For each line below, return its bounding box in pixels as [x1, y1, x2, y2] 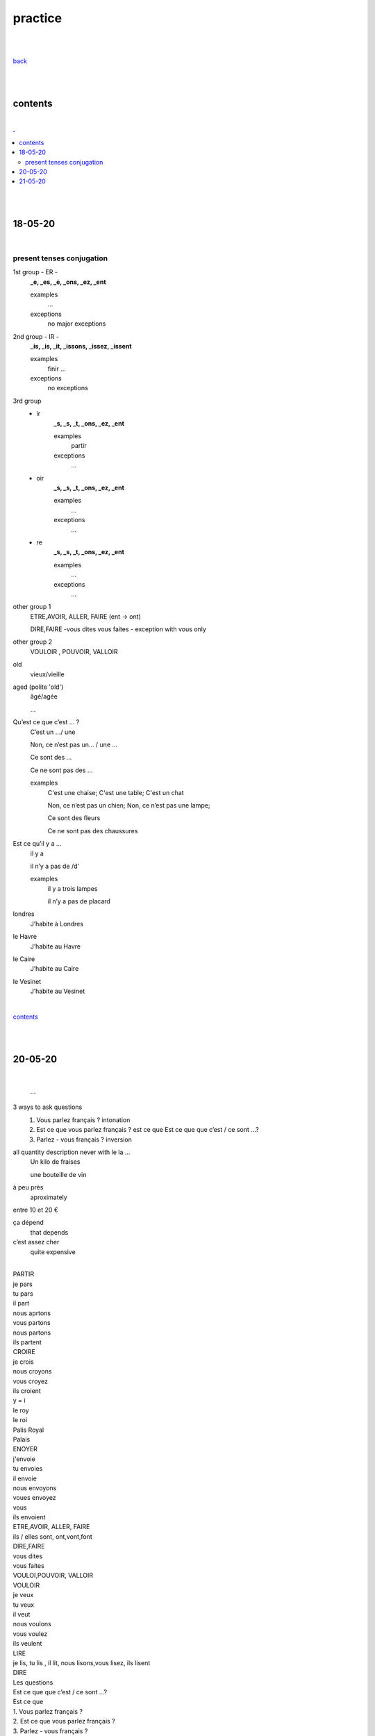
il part [12, 1299, 30, 1308]
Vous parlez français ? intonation [36, 1115, 131, 1124]
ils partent [12, 1338, 42, 1346]
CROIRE [12, 1348, 36, 1356]
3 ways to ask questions [12, 1103, 83, 1111]
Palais [12, 1435, 31, 1444]
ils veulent [12, 1639, 42, 1648]
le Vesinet [12, 977, 42, 985]
